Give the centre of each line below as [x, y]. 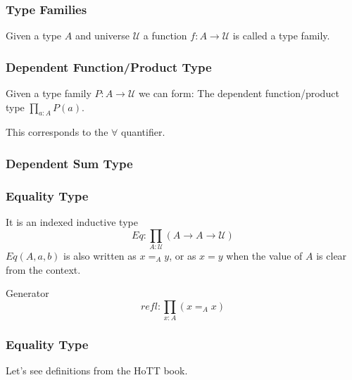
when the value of [264, 255]
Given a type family [49, 93]
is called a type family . [281, 36]
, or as [183, 255]
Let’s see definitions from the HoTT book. [97, 370]
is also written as [100, 255]
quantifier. [143, 132]
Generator [27, 293]
